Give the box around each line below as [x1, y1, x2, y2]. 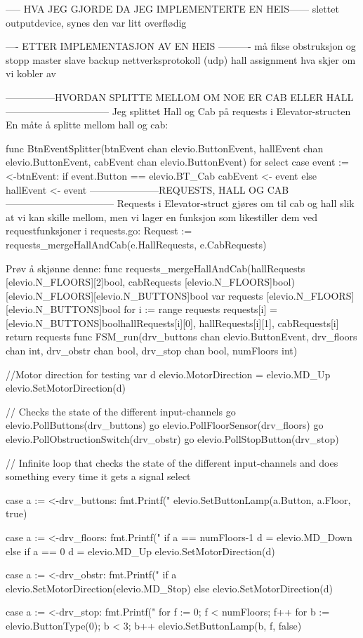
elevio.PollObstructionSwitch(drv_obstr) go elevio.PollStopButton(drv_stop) [6, 432, 339, 446]
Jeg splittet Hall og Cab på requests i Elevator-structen [112, 103, 351, 118]
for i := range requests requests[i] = [124, 302, 277, 317]
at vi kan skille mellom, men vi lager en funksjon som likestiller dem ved [6, 209, 318, 224]
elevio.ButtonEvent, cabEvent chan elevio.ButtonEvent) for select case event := [6, 154, 349, 169]
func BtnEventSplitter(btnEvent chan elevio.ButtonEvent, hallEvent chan [6, 140, 324, 155]
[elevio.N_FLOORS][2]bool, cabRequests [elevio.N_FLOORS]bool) [6, 274, 295, 289]
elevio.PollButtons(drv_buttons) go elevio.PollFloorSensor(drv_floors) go [6, 418, 324, 432]
